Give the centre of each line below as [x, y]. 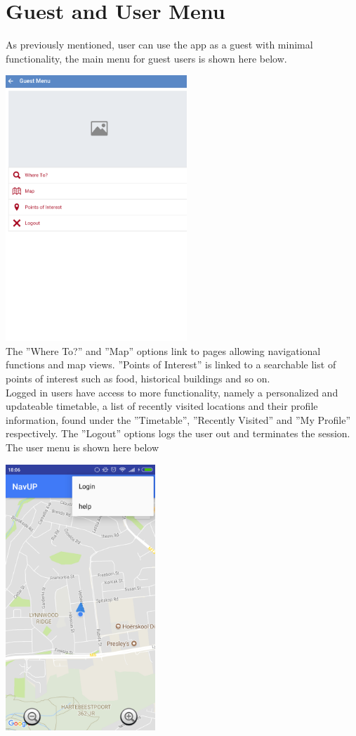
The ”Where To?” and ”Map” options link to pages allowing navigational [163, 350]
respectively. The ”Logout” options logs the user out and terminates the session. [178, 433]
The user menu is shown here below [83, 447]
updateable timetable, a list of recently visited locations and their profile [162, 406]
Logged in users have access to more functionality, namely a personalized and [172, 392]
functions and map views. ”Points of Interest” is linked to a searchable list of [171, 364]
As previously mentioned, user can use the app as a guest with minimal [159, 45]
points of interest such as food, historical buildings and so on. [138, 379]
